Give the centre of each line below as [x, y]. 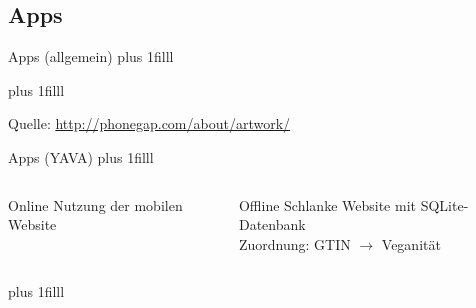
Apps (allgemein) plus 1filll [91, 56]
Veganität [411, 243]
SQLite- [444, 204]
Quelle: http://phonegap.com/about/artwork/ [149, 123]
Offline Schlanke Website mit [327, 204]
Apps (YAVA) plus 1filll [81, 156]
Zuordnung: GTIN [294, 243]
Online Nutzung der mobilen [95, 204]
